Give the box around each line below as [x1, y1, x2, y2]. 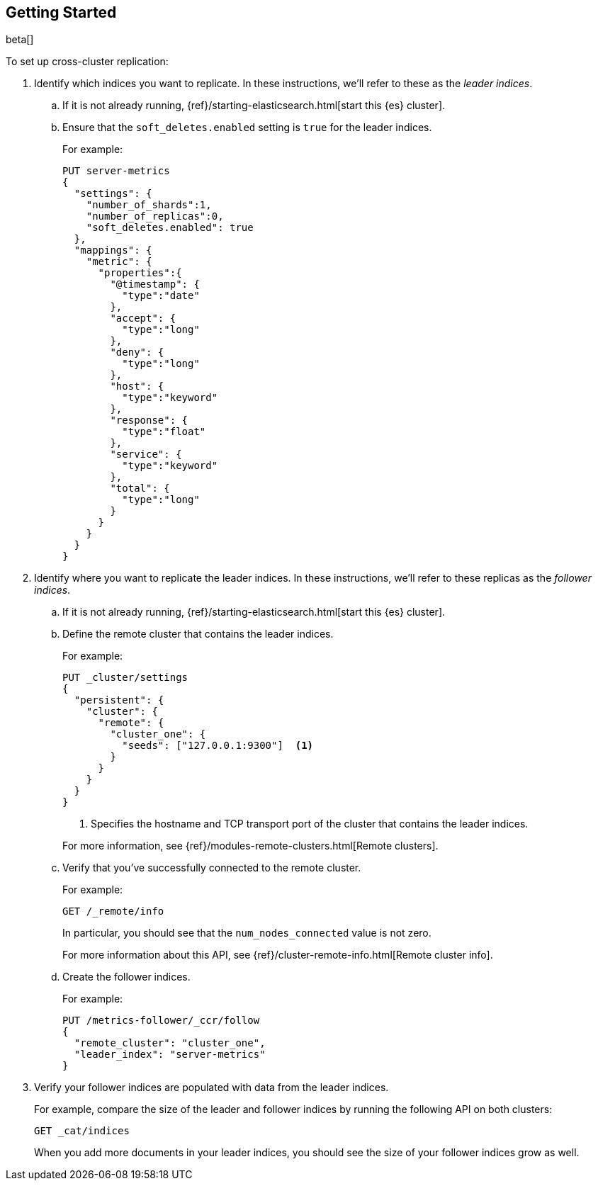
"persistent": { [74, 694, 164, 706]
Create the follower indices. [62, 971, 191, 983]
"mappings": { [74, 244, 152, 256]
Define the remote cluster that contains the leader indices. [62, 628, 334, 640]
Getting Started [6, 4, 117, 21]
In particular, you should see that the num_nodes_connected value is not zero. [62, 927, 431, 939]
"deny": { [110, 346, 164, 358]
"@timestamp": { [110, 278, 200, 290]
